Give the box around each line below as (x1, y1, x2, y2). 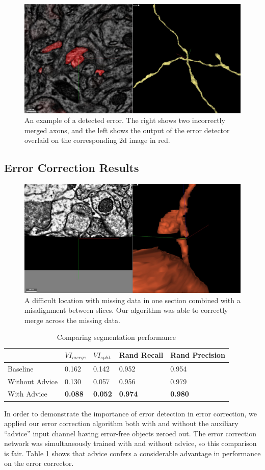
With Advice (8, 388, 47, 399)
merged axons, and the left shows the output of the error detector (24, 125, 230, 135)
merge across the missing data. (24, 314, 120, 325)
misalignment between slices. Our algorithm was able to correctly (24, 305, 228, 315)
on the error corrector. (4, 458, 74, 468)
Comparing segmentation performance (57, 332, 176, 342)
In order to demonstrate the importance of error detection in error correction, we (4, 408, 257, 418)
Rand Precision (170, 350, 225, 360)
